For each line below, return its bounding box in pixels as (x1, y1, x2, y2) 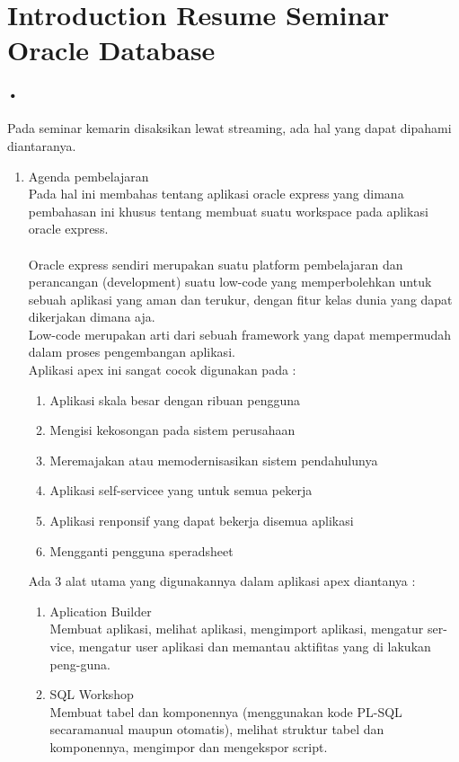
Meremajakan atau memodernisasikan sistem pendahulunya (49, 450, 378, 469)
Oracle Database (7, 31, 216, 68)
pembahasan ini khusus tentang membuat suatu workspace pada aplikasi (28, 201, 428, 220)
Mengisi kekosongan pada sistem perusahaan (49, 421, 296, 439)
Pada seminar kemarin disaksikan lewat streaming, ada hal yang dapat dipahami (7, 119, 452, 137)
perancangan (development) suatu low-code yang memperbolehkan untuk (28, 272, 432, 291)
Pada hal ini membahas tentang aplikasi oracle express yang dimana (28, 184, 404, 203)
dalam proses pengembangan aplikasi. (28, 342, 235, 361)
